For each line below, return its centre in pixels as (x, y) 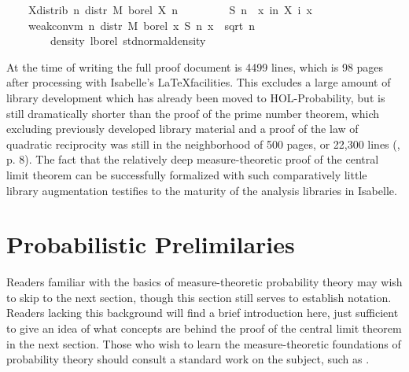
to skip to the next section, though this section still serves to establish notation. (199, 297)
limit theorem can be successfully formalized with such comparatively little (187, 174)
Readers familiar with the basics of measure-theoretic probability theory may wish (204, 282)
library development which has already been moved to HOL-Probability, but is (196, 97)
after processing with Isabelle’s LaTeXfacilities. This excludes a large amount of (199, 82)
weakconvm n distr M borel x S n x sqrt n (142, 25)
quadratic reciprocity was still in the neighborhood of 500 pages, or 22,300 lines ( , (203, 144)
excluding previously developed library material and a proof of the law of (182, 129)
